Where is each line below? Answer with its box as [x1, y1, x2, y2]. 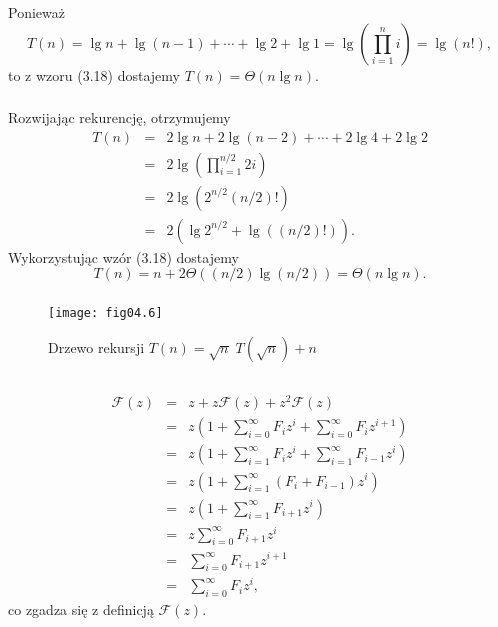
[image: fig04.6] [48, 306, 163, 321]
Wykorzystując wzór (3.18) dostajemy [8, 246, 239, 267]
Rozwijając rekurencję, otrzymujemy [8, 107, 231, 128]
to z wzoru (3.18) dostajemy [8, 64, 180, 85]
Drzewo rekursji [48, 336, 145, 357]
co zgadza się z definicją [8, 599, 154, 620]
